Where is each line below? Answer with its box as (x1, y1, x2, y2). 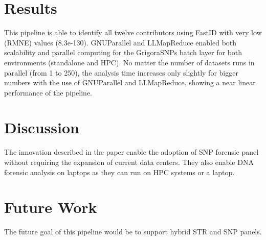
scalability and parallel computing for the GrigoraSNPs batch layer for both (4, 47, 242, 58)
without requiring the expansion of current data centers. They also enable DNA (4, 157, 254, 167)
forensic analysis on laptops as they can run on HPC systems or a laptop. (4, 166, 235, 177)
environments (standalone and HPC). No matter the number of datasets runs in (4, 57, 255, 67)
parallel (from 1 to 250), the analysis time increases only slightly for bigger (4, 67, 238, 78)
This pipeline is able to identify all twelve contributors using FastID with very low (4, 27, 262, 38)
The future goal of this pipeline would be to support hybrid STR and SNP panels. (4, 226, 262, 237)
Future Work (4, 197, 97, 218)
